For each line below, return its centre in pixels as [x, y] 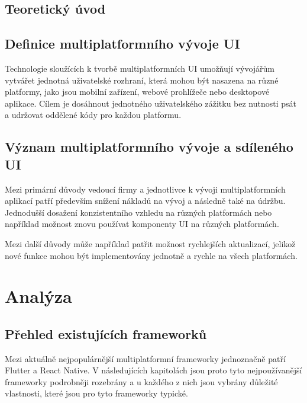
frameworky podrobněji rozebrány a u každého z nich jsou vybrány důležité [141, 381]
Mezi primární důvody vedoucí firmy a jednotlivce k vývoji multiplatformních [145, 189]
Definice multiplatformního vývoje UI [122, 44]
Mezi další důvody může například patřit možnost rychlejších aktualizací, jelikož [150, 243]
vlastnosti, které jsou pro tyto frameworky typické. [96, 393]
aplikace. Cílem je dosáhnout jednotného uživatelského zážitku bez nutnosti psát [151, 103]
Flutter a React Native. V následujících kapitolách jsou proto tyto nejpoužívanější [153, 370]
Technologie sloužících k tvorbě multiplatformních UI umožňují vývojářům [140, 68]
